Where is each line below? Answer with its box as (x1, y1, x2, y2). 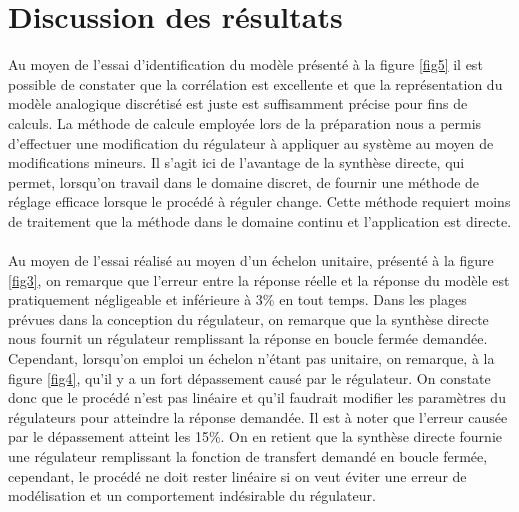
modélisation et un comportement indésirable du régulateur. (8, 485, 376, 506)
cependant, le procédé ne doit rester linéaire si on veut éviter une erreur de (8, 465, 467, 486)
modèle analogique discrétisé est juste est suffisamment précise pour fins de (8, 93, 468, 114)
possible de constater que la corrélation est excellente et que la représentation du (8, 73, 503, 94)
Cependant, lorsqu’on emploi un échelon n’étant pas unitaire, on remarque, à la (8, 348, 495, 369)
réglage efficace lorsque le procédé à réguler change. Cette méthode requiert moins (8, 191, 511, 212)
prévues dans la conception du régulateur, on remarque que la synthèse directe (8, 308, 489, 329)
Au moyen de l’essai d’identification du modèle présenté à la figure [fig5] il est (8, 54, 483, 75)
